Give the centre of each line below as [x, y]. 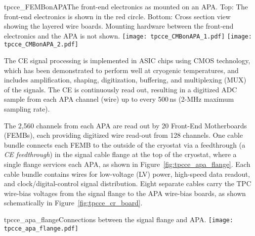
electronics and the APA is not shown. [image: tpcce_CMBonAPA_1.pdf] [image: [128, 35]
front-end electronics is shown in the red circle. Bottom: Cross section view [117, 16]
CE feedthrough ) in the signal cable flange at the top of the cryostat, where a [120, 154]
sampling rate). [27, 109]
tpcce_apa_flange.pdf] [41, 228]
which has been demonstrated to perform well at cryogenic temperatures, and [121, 70]
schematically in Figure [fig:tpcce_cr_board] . [73, 203]
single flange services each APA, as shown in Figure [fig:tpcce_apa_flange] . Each [127, 164]
